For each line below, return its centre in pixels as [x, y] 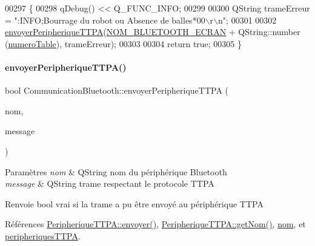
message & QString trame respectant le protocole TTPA [110, 183]
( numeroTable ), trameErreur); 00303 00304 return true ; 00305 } [124, 43]
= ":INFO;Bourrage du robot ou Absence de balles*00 [105, 20]
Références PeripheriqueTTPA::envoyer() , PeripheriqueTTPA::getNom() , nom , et [155, 224]
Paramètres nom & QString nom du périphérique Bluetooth [116, 171]
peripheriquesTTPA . [43, 235]
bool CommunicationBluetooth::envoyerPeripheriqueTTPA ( [117, 90]
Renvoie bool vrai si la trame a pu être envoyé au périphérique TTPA [134, 203]
